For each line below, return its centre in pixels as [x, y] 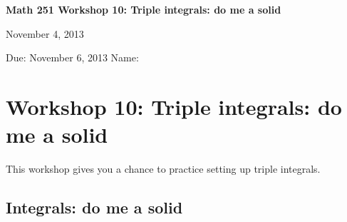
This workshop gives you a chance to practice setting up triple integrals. [163, 169]
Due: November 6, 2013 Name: [72, 57]
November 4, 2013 [45, 33]
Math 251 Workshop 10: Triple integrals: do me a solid [144, 9]
